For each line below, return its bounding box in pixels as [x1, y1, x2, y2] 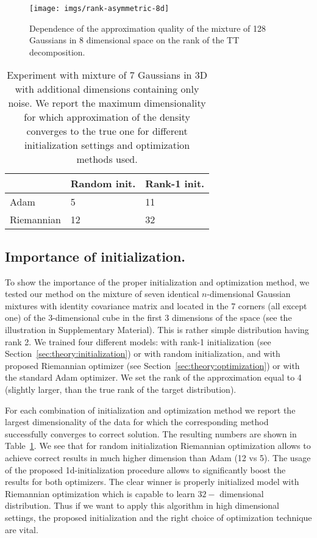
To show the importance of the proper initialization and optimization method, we [5, 275, 310, 288]
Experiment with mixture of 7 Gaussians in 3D [7, 68, 208, 82]
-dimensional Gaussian [207, 287, 291, 300]
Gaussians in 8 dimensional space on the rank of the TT [29, 34, 240, 46]
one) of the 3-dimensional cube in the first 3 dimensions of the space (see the [5, 311, 292, 324]
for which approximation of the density [24, 110, 190, 124]
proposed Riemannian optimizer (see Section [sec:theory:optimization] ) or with [5, 359, 300, 371]
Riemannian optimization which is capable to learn [5, 487, 195, 500]
